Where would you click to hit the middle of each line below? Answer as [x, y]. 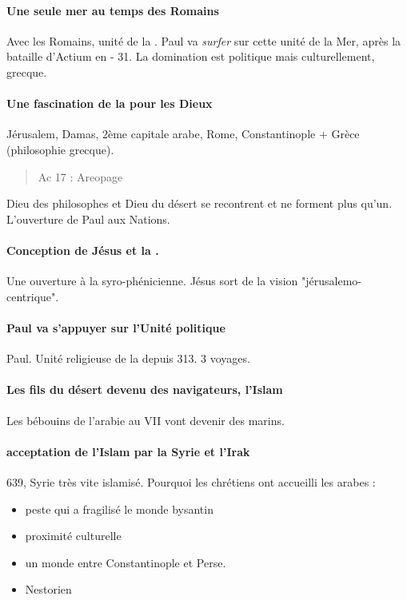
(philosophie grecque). [60, 149]
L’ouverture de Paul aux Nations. [88, 219]
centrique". [33, 296]
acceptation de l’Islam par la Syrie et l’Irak [128, 451]
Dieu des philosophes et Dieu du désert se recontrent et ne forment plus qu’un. [200, 203]
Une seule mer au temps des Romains [113, 10]
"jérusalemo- [331, 281]
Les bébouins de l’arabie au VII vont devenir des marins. [146, 420]
